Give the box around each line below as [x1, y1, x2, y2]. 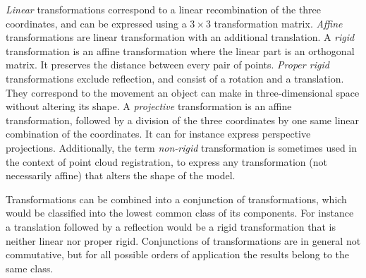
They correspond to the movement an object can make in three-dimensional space [6, 85, 360, 99]
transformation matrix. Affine [214, 16, 343, 30]
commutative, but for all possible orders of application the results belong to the [6, 247, 350, 262]
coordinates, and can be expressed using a [6, 16, 187, 30]
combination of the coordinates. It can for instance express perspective [6, 126, 311, 141]
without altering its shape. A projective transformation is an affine [6, 99, 292, 114]
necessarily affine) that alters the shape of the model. [6, 168, 236, 183]
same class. [6, 260, 54, 275]
